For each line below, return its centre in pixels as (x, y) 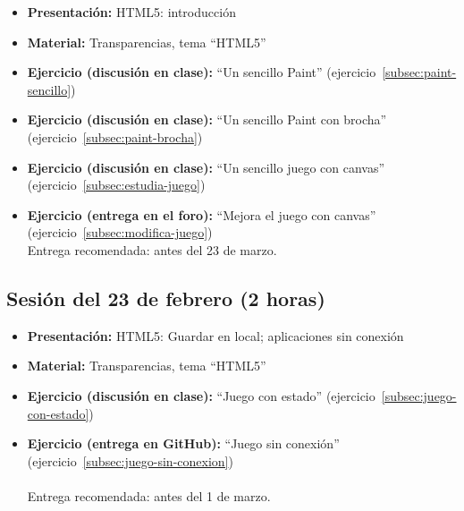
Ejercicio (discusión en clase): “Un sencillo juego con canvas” (206, 167)
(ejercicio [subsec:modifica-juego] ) (120, 232)
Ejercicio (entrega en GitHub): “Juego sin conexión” (183, 443)
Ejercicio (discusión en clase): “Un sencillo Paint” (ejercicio (202, 72)
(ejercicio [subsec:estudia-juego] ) (116, 185)
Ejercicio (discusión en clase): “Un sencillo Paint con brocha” (207, 119)
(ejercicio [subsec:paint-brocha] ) (115, 136)
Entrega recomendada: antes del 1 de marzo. (149, 495)
